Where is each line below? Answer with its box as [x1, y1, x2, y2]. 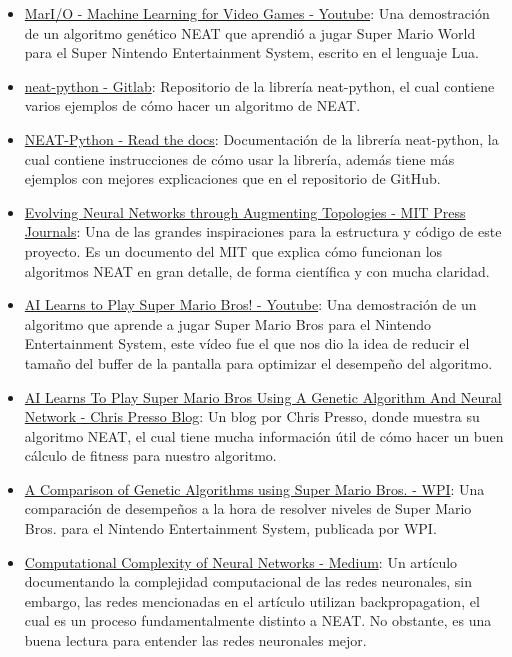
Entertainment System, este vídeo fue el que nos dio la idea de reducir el [24, 333, 470, 354]
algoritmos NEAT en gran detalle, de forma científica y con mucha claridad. [24, 260, 490, 281]
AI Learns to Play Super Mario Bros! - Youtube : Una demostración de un [24, 294, 477, 315]
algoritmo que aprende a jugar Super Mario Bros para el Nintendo [24, 313, 431, 334]
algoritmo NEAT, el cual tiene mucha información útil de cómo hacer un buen [24, 425, 504, 446]
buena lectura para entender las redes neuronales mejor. [24, 630, 367, 651]
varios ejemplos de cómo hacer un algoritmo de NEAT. [24, 95, 361, 116]
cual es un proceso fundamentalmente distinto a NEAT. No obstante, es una [24, 610, 492, 631]
